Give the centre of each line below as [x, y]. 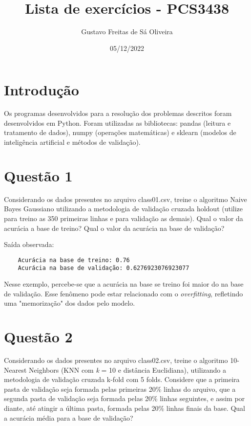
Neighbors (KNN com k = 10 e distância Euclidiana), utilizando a [127, 370]
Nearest [15, 370]
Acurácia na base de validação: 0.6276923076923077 [104, 268]
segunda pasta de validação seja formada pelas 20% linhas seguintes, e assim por [125, 398]
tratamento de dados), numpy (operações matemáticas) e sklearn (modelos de [120, 132]
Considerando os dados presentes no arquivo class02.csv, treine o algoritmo [116, 360]
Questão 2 [38, 336]
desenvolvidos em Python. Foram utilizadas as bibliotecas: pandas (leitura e [117, 123]
